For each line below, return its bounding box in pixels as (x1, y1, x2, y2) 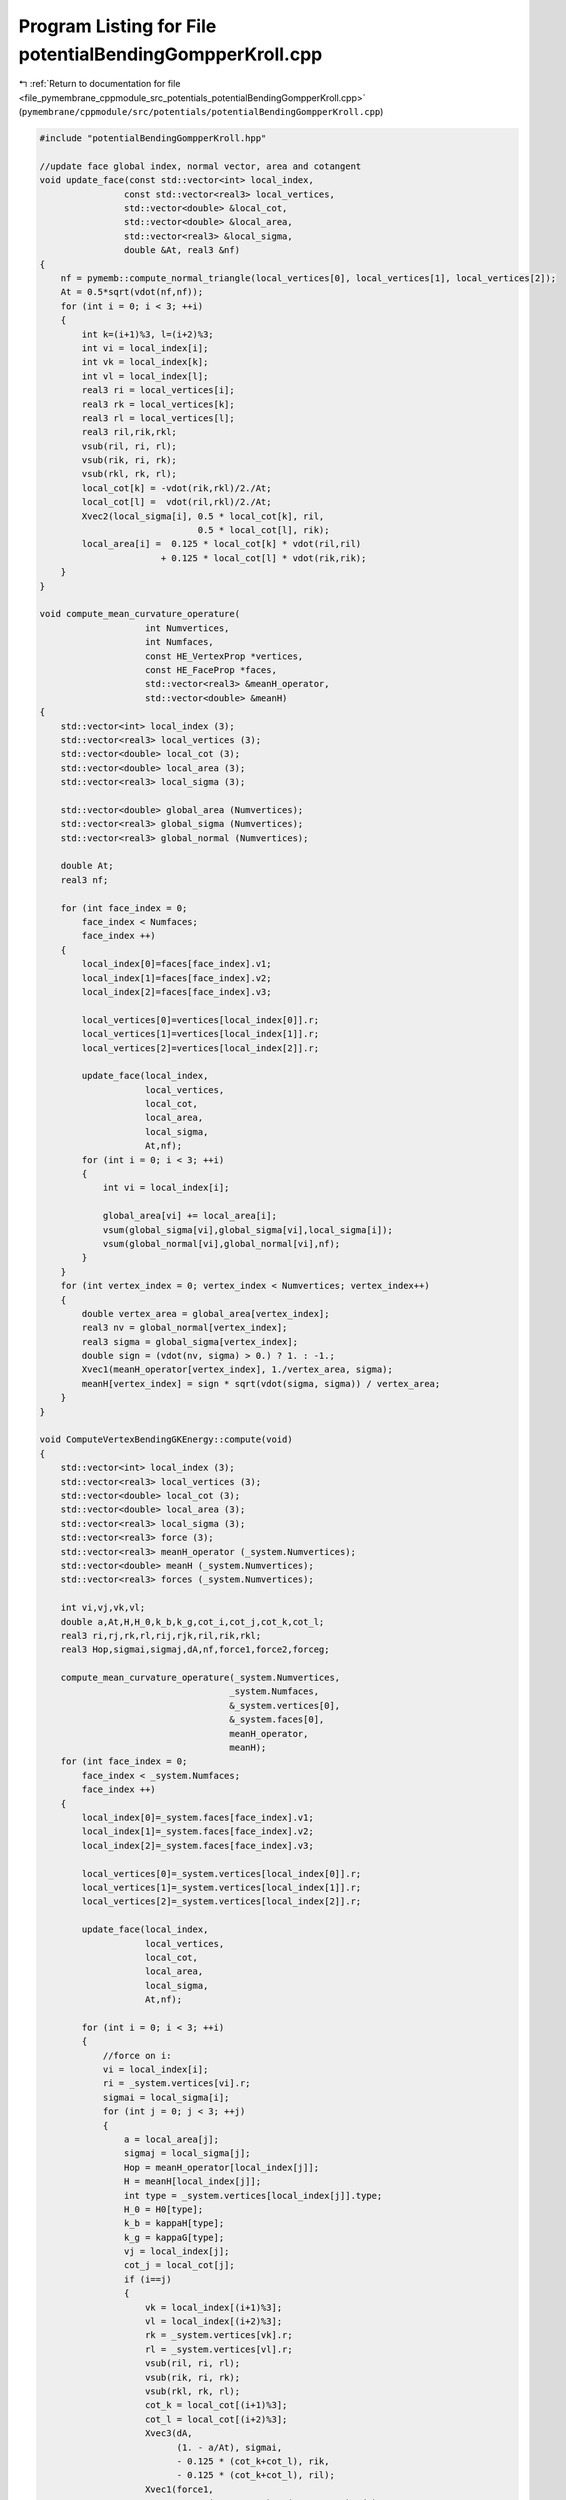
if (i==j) (123, 2273, 172, 2285)
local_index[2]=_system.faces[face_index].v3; (81, 1840, 314, 1851)
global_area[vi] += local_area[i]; (102, 1210, 277, 1222)
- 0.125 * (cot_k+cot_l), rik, (176, 2455, 330, 2467)
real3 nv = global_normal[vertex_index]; (81, 1322, 288, 1334)
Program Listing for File (18, 15, 217, 37)
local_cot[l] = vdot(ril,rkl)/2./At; (81, 496, 272, 508)
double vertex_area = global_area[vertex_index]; (81, 1308, 330, 1319)
